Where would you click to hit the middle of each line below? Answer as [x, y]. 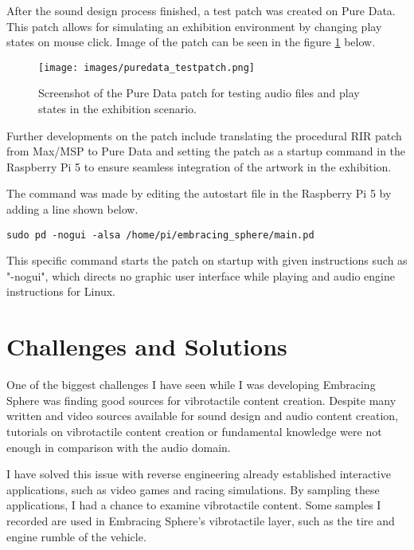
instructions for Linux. [61, 291]
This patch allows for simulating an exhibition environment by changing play [194, 26]
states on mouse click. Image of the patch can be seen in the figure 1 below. [191, 42]
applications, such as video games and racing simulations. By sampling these [193, 489]
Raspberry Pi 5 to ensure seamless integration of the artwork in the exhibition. [199, 166]
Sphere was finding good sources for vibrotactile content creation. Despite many [201, 400]
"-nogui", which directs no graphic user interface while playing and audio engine [201, 275]
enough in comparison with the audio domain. [119, 447]
